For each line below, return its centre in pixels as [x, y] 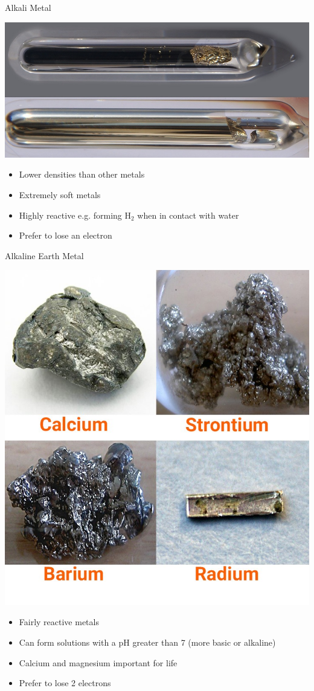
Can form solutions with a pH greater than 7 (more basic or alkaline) [147, 642]
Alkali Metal [28, 7]
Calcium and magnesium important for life [98, 662]
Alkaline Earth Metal [44, 255]
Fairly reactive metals [59, 622]
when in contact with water [188, 215]
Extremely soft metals [60, 195]
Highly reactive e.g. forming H [75, 215]
